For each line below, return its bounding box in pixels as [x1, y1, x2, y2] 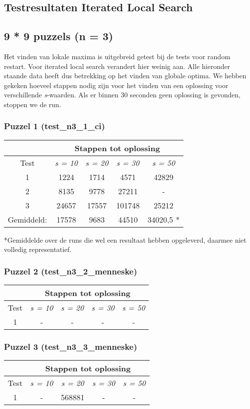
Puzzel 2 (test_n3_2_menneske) [4, 265, 137, 277]
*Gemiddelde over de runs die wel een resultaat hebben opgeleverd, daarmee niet [4, 234, 247, 245]
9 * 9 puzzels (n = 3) [4, 28, 114, 44]
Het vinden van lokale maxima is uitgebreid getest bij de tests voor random [4, 51, 230, 61]
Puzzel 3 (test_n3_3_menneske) [4, 341, 137, 353]
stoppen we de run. [4, 99, 61, 109]
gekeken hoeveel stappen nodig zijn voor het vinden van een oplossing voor [4, 80, 228, 90]
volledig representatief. [4, 244, 71, 254]
